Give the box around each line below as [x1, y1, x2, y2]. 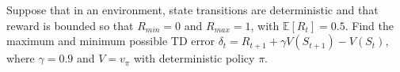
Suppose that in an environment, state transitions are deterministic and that [6, 2, 379, 17]
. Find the [345, 17, 394, 33]
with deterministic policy [133, 50, 255, 66]
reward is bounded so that [6, 17, 134, 33]
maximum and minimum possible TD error [6, 32, 215, 49]
